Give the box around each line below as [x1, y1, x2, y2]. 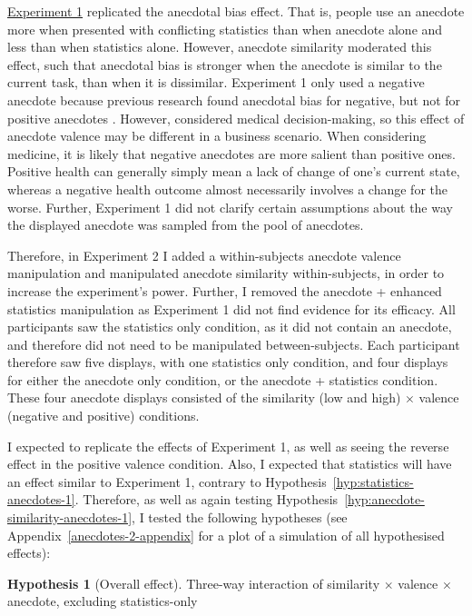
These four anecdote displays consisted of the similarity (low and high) [7, 388, 401, 407]
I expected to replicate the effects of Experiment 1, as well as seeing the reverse [7, 436, 449, 455]
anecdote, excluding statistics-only [7, 591, 198, 611]
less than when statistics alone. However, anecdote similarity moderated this [7, 37, 432, 56]
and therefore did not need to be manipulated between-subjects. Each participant [7, 334, 460, 353]
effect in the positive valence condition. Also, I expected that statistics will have [7, 454, 452, 473]
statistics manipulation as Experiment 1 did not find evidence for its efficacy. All [7, 299, 456, 318]
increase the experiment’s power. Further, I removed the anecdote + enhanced [7, 281, 442, 300]
